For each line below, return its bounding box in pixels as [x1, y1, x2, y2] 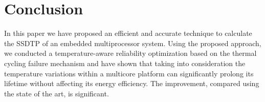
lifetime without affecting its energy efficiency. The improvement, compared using [4, 78, 259, 89]
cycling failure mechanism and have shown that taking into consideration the [4, 57, 246, 68]
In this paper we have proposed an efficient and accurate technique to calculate [4, 28, 252, 38]
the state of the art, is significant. [4, 88, 109, 98]
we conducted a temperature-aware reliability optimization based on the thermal [4, 48, 257, 58]
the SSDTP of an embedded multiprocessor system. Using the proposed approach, [4, 37, 261, 48]
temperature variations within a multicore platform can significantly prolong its [4, 68, 254, 78]
